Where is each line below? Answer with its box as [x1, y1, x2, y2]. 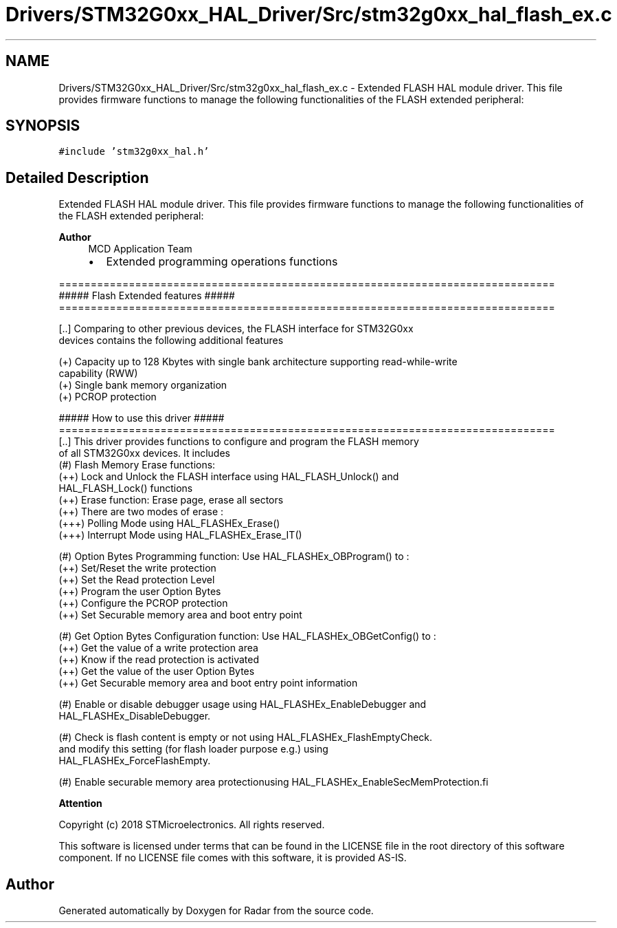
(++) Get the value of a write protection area [58, 642, 258, 654]
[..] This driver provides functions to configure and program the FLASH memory [58, 435, 419, 448]
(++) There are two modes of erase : [58, 506, 224, 518]
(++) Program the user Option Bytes [58, 585, 221, 598]
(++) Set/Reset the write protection [58, 562, 216, 574]
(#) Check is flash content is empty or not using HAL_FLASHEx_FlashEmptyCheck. [58, 731, 433, 744]
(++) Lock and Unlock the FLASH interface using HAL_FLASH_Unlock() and [58, 471, 399, 483]
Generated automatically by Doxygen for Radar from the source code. [58, 905, 374, 917]
